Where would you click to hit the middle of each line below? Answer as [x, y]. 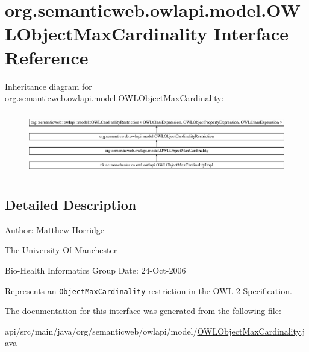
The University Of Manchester [61, 250]
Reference [47, 57]
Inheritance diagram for [48, 86]
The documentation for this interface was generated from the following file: [143, 311]
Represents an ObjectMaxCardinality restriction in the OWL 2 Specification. [148, 290]
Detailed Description [71, 204]
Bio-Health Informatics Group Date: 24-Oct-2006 [95, 270]
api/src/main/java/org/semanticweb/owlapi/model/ [101, 331]
